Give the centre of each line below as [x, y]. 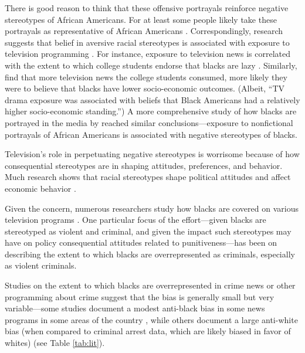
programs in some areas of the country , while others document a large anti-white [151, 319]
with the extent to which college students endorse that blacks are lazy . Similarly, [151, 65]
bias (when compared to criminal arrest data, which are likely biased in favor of [148, 331]
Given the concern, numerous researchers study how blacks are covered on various [152, 208]
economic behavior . [40, 188]
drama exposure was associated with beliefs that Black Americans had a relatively [152, 99]
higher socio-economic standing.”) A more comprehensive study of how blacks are [151, 111]
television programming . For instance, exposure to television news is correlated [148, 54]
